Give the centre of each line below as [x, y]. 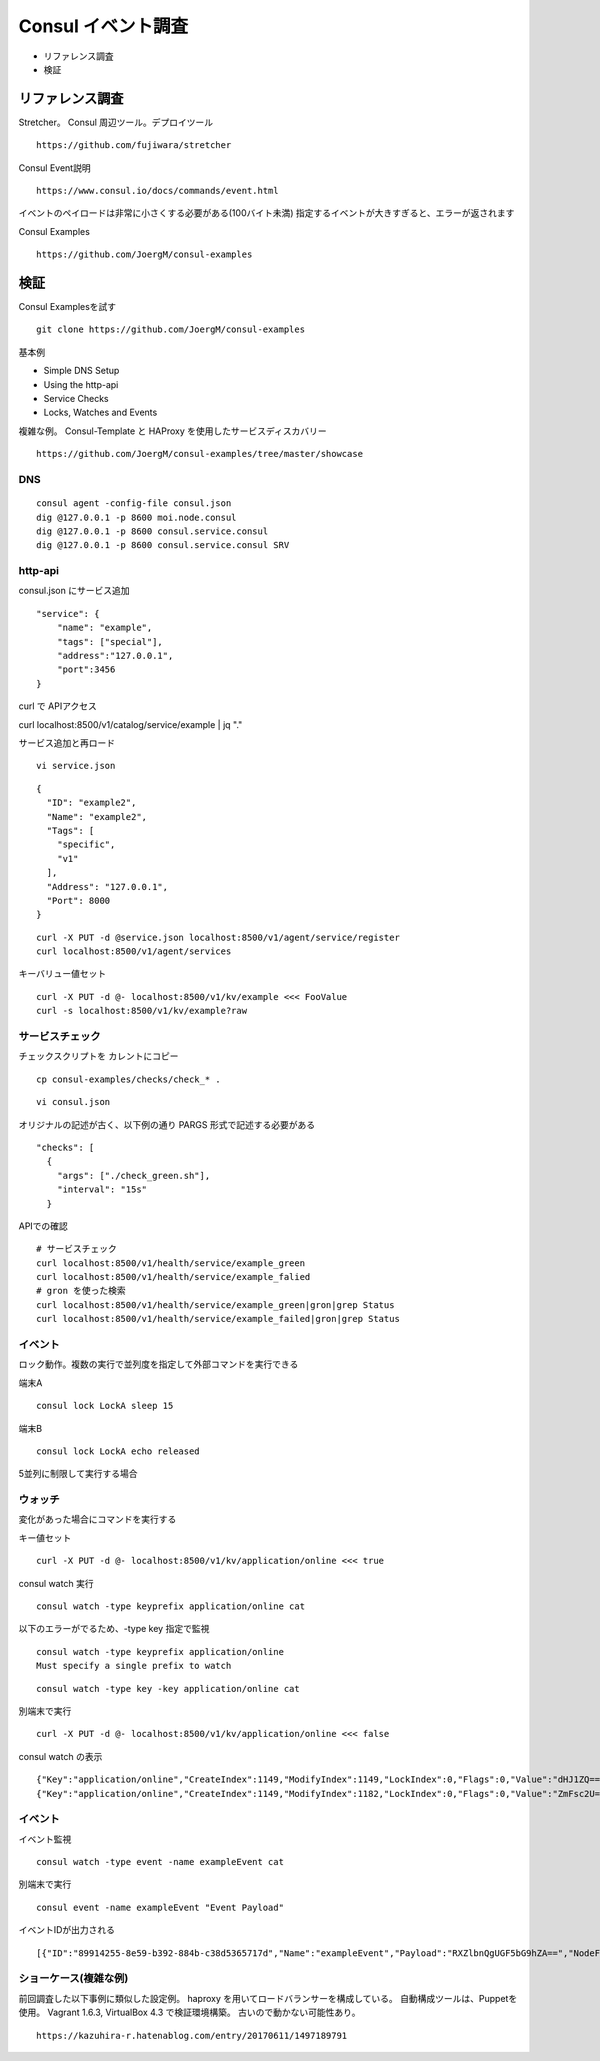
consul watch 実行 [56, 1583]
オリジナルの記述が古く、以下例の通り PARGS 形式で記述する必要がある [166, 1124]
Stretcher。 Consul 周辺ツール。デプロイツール [116, 122]
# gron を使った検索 [81, 1291]
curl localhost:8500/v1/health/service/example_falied [173, 1277]
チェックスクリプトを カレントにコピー [98, 1056]
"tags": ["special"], [110, 641]
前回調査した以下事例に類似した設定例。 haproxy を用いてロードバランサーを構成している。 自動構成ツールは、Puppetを [268, 1998]
